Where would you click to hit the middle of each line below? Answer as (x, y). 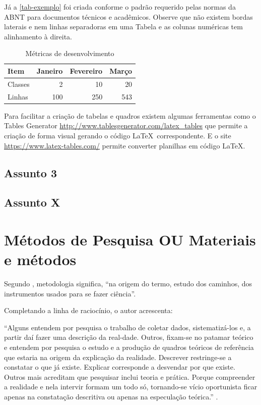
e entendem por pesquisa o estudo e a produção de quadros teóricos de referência (129, 347)
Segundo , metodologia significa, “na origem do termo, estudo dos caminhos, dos (128, 283)
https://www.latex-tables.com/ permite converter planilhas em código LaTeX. (125, 145)
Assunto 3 (31, 172)
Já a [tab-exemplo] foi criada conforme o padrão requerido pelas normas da (120, 7)
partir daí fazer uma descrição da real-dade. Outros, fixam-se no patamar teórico (129, 337)
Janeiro (50, 70)
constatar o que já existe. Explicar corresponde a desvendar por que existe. (120, 367)
